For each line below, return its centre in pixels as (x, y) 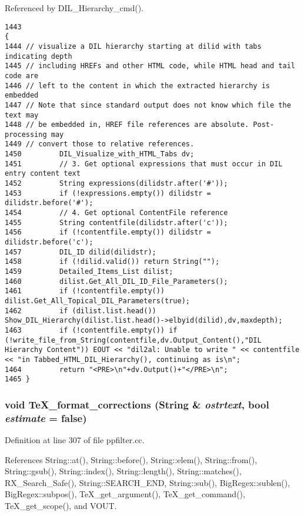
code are (22, 76)
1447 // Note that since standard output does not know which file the (148, 105)
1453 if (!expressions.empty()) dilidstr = (108, 193)
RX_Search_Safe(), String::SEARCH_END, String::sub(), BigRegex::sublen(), (148, 482)
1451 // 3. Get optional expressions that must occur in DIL (144, 164)
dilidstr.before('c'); (49, 242)
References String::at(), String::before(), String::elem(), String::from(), (131, 459)
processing (26, 134)
